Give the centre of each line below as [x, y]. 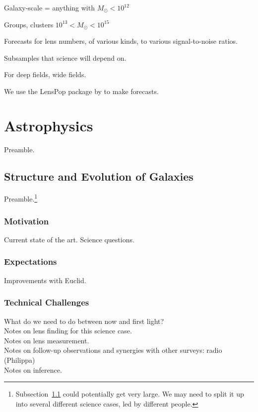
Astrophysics [49, 125]
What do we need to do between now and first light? [84, 321]
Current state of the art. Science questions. [69, 239]
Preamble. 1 [21, 198]
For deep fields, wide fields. [45, 74]
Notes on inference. [33, 369]
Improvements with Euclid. [45, 280]
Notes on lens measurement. [47, 340]
